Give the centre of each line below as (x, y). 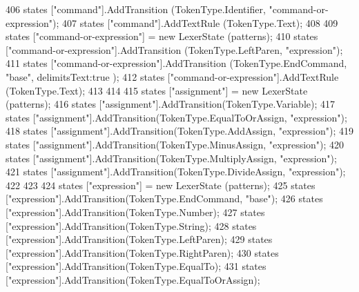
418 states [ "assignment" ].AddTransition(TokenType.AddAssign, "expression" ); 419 (179, 131)
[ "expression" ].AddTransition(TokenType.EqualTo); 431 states (136, 266)
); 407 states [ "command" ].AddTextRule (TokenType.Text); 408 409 (195, 22)
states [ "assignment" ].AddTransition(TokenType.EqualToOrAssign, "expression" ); (176, 117)
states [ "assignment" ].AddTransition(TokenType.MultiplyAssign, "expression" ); (171, 158)
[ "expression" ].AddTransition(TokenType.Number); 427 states (135, 212)
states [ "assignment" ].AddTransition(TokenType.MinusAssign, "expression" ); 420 (175, 144)
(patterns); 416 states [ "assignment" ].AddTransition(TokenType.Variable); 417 (170, 104)
